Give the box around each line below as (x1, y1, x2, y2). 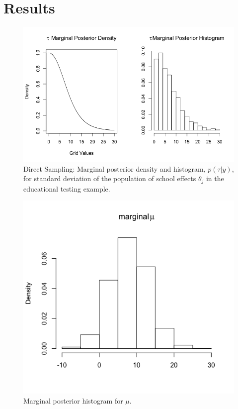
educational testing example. (23, 183, 110, 194)
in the (206, 173, 224, 184)
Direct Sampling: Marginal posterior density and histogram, (23, 163, 206, 174)
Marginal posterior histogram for (23, 395, 123, 406)
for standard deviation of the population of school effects (23, 173, 196, 184)
